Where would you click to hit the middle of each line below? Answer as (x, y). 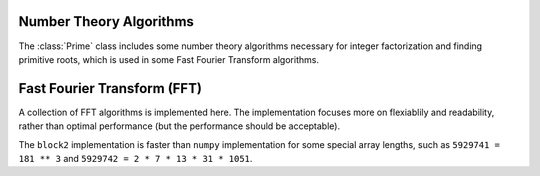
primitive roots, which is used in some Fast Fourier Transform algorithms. (169, 59)
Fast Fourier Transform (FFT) (110, 88)
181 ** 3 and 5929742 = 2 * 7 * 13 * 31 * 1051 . (135, 158)
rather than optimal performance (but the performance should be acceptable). (179, 126)
